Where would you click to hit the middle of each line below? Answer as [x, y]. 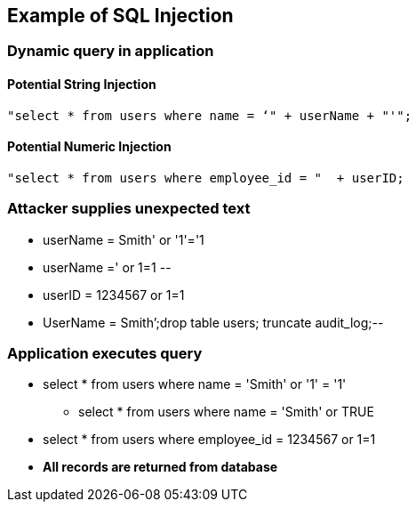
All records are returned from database [160, 467]
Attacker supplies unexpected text [129, 209]
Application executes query [105, 353]
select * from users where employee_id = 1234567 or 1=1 [209, 440]
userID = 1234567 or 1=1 [114, 295]
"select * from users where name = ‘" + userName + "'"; [210, 115]
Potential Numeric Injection [89, 147]
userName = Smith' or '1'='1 [124, 239]
